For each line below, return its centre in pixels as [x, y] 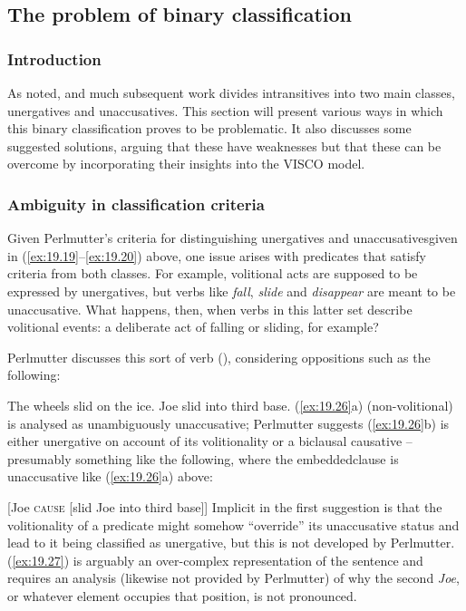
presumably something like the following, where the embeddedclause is [203, 458]
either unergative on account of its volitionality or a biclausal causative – [210, 441]
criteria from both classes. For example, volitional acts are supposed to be [213, 273]
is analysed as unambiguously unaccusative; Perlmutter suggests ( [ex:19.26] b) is [228, 423]
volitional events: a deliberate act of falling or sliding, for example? [193, 327]
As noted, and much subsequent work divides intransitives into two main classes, [231, 92]
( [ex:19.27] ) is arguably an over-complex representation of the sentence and [215, 560]
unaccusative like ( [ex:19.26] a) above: [110, 476]
